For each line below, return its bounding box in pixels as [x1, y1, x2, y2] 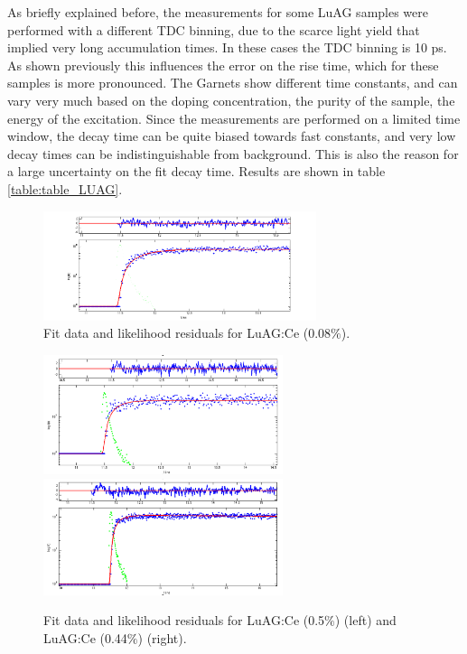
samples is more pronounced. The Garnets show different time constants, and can [7, 73, 458, 92]
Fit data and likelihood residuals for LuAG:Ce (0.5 [43, 611, 325, 630]
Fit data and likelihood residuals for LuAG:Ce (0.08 [43, 323, 332, 342]
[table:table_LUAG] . [7, 179, 123, 198]
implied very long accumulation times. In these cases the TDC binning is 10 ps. [7, 38, 447, 57]
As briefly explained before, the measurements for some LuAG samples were [7, 3, 429, 21]
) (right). [137, 628, 187, 647]
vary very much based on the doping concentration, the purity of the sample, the [7, 90, 455, 109]
